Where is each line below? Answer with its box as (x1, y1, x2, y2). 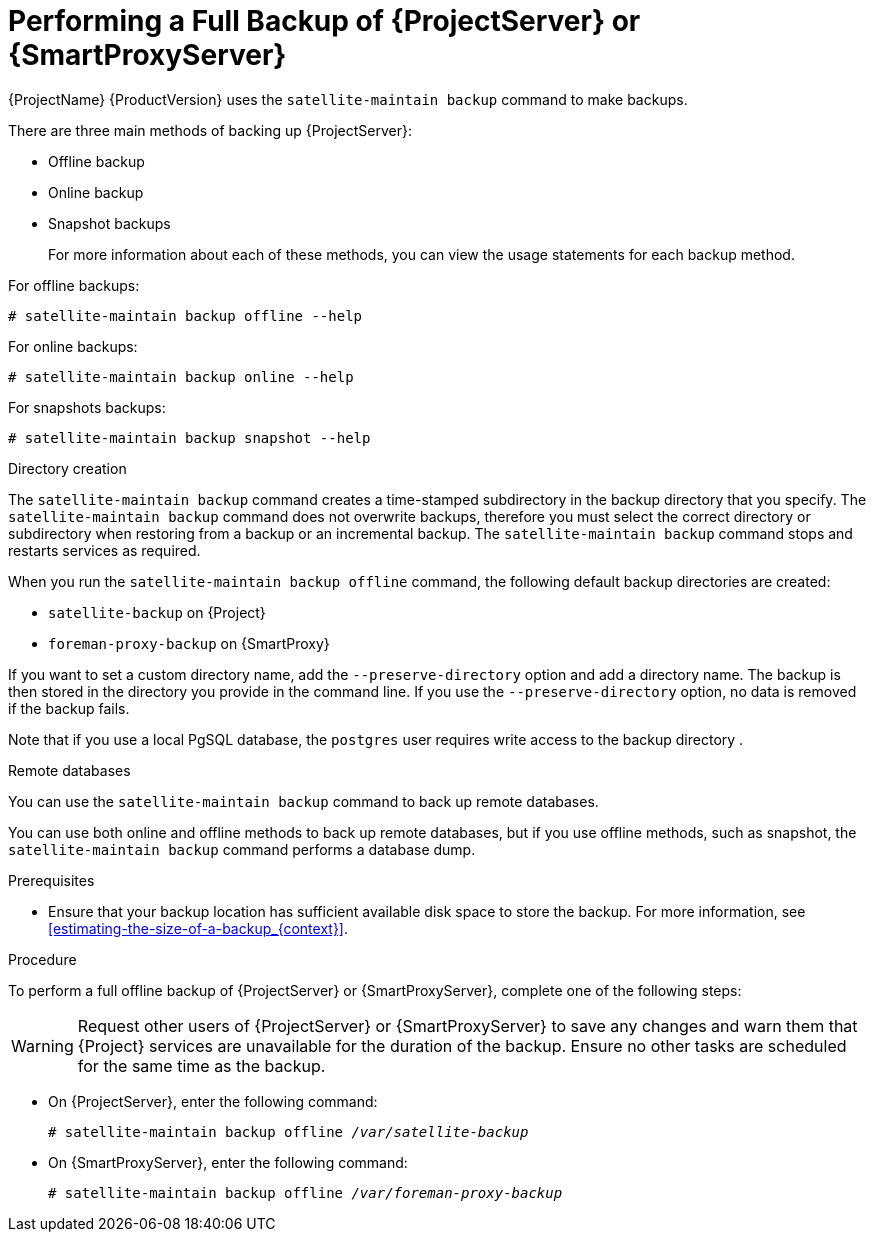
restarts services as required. (8, 541, 201, 559)
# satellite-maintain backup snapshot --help (8, 429, 371, 446)
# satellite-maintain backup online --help (8, 368, 354, 385)
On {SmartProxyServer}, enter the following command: (48, 1153, 408, 1171)
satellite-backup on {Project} (48, 603, 266, 621)
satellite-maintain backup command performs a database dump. (8, 840, 476, 858)
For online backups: (8, 337, 138, 355)
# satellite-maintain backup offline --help (8, 307, 363, 324)
